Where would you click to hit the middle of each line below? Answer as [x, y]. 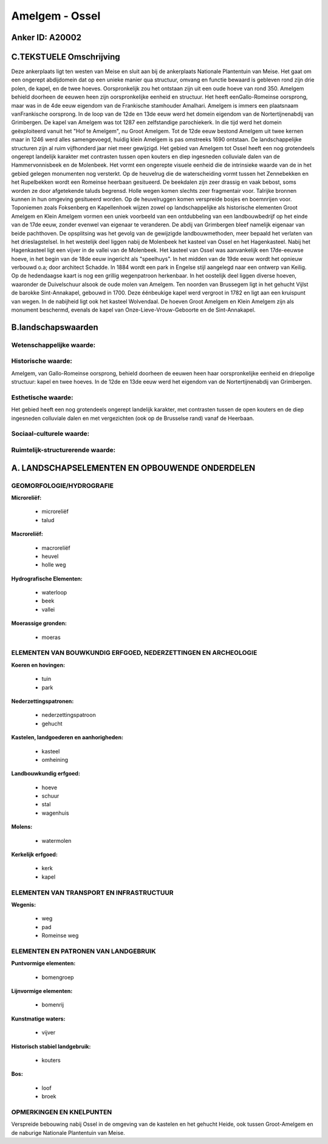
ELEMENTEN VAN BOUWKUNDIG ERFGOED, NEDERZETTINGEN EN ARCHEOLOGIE [134, 653]
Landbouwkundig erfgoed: [46, 773]
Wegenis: [24, 904]
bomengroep [58, 977]
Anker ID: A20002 [46, 37]
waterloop [54, 593]
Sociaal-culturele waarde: [50, 434]
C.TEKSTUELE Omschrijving [66, 57]
